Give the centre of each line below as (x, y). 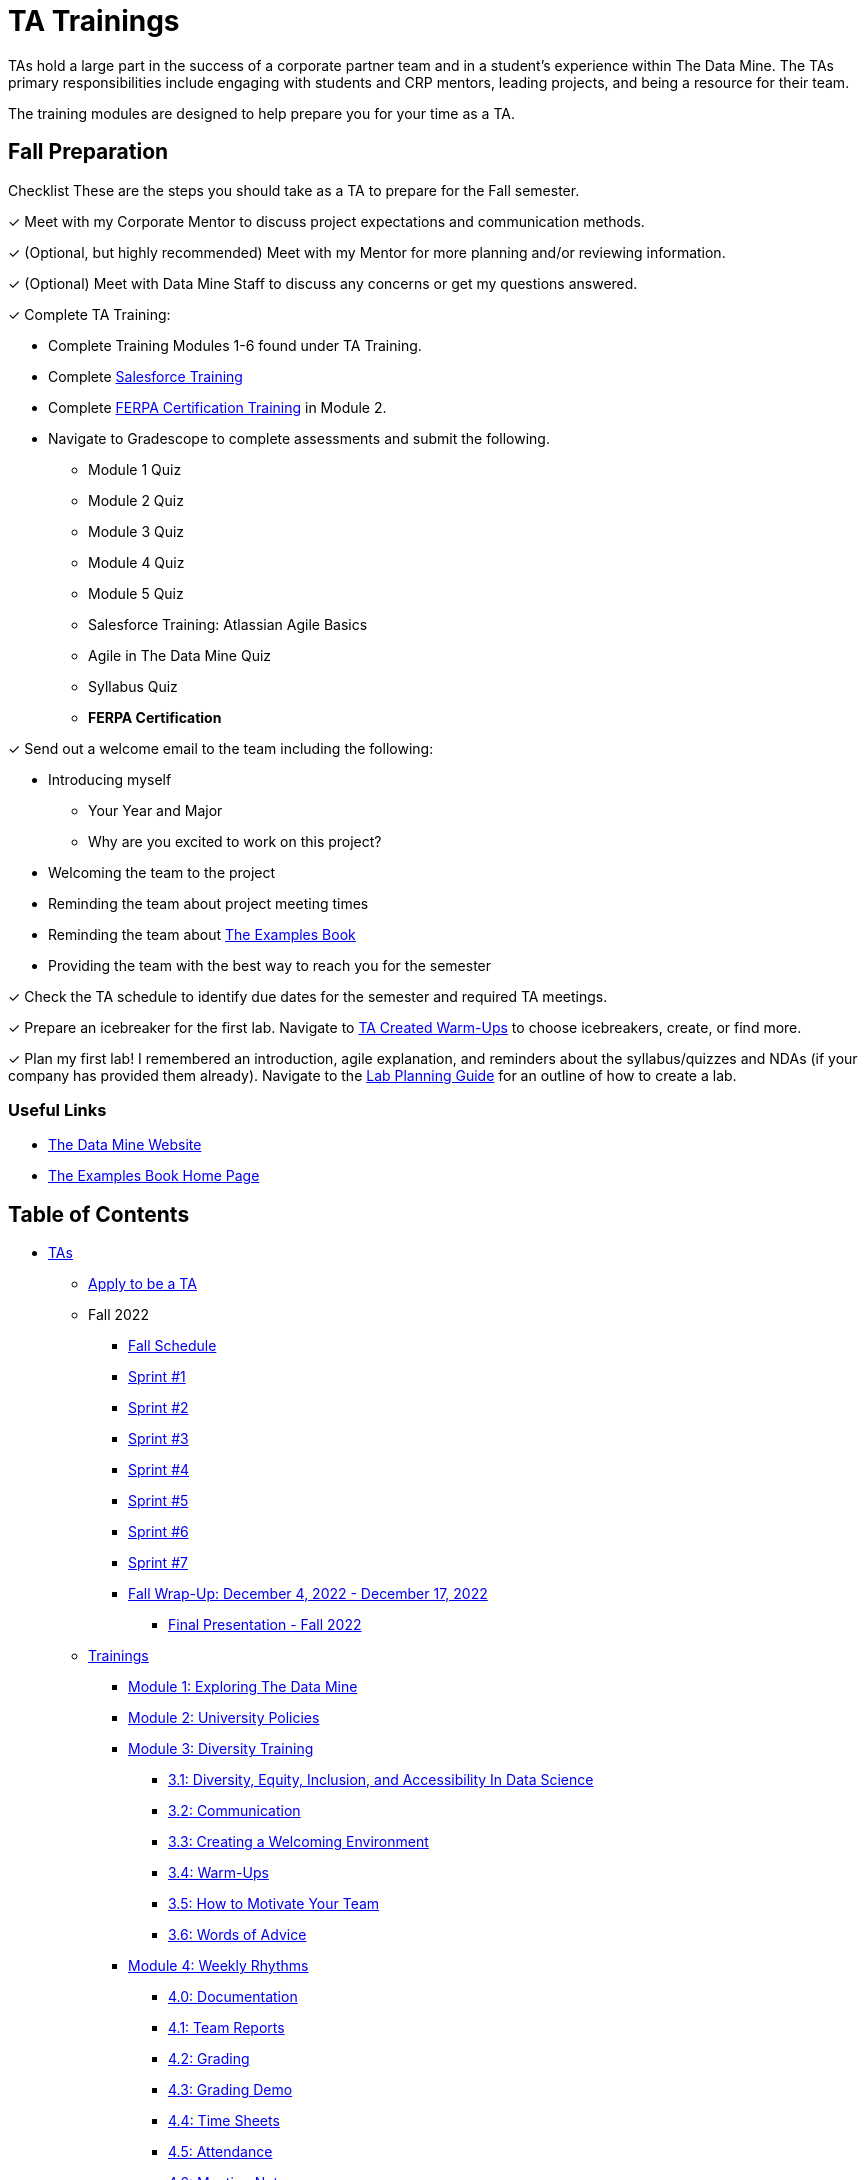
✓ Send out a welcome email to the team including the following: (221, 748)
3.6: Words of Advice (237, 1935)
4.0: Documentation (233, 1997)
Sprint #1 (157, 1377)
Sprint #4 (159, 1470)
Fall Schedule (172, 1346)
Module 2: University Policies (224, 1718)
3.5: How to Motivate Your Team (274, 1904)
